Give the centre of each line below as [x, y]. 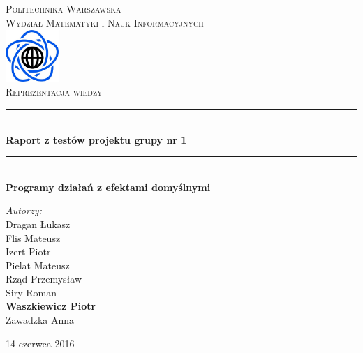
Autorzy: [24, 210]
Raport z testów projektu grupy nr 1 [96, 139]
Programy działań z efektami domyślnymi [108, 187]
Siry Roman [31, 292]
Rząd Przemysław [44, 279]
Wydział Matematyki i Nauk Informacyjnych [105, 22]
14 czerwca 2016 [40, 343]
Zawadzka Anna [40, 320]
